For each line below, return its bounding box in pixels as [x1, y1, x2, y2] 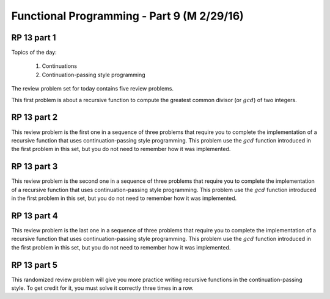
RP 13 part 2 [11, 112, 58, 122]
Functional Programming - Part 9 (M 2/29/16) [11, 9, 244, 23]
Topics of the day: [11, 49, 57, 56]
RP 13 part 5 [11, 260, 58, 270]
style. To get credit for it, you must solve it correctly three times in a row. [11, 284, 194, 292]
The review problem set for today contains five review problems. [11, 85, 174, 92]
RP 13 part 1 [11, 32, 56, 43]
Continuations [42, 62, 78, 70]
